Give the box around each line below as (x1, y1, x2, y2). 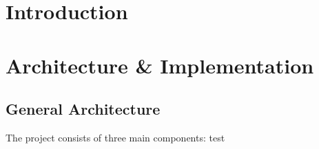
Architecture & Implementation (6, 51, 314, 79)
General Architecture (6, 98, 161, 119)
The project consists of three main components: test (6, 130, 225, 144)
